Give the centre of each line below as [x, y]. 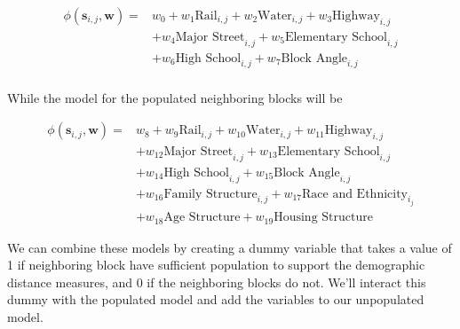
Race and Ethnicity [355, 194]
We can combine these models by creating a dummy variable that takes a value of [230, 247]
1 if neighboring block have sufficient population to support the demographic [216, 265]
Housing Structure [323, 218]
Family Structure [210, 194]
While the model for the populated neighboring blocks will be [175, 97]
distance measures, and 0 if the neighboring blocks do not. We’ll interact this [217, 282]
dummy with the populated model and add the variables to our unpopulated [216, 299]
